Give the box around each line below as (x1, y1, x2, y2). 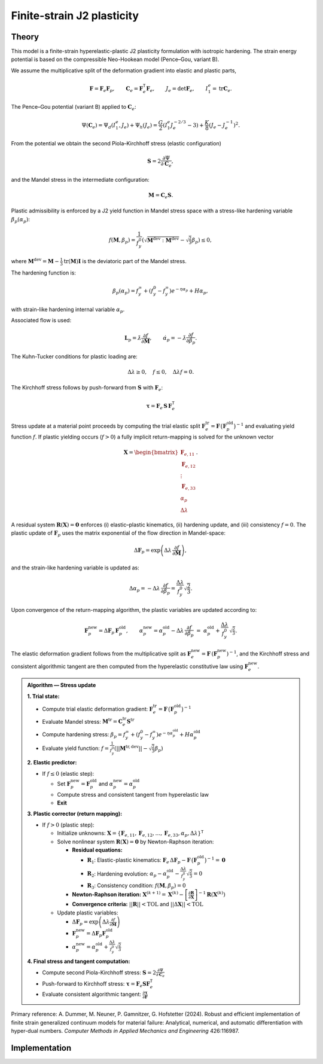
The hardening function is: (11, 269, 76, 276)
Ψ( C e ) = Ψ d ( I (81, 121, 116, 130)
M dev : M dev (147, 236, 179, 244)
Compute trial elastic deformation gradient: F (42, 705, 154, 712)
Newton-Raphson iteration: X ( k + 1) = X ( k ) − (72, 890, 184, 898)
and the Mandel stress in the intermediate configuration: (11, 176, 150, 183)
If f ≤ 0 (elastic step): (42, 770, 95, 777)
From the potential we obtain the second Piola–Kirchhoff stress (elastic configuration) (11, 140, 221, 147)
